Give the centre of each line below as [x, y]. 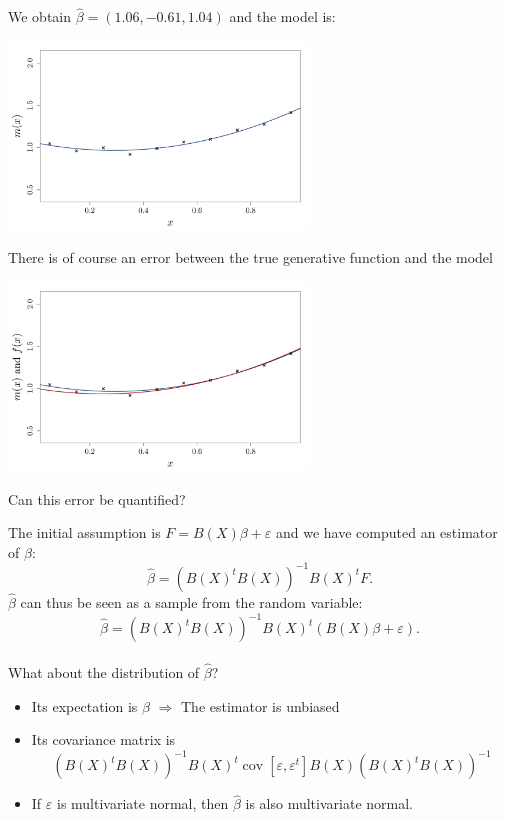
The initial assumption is [84, 532]
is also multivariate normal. [329, 803]
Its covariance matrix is [103, 739]
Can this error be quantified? [97, 498]
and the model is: [282, 16]
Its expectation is [84, 705]
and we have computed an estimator [386, 532]
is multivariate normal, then [142, 803]
